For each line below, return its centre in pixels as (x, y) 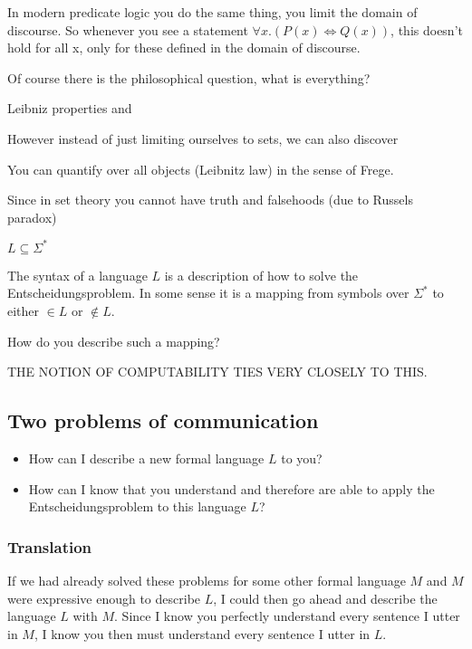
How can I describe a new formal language (146, 458)
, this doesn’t (427, 29)
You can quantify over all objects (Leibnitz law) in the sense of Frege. (201, 169)
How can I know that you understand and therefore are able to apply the (231, 488)
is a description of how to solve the (261, 275)
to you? (302, 458)
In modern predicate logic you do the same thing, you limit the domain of (212, 12)
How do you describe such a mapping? (114, 341)
